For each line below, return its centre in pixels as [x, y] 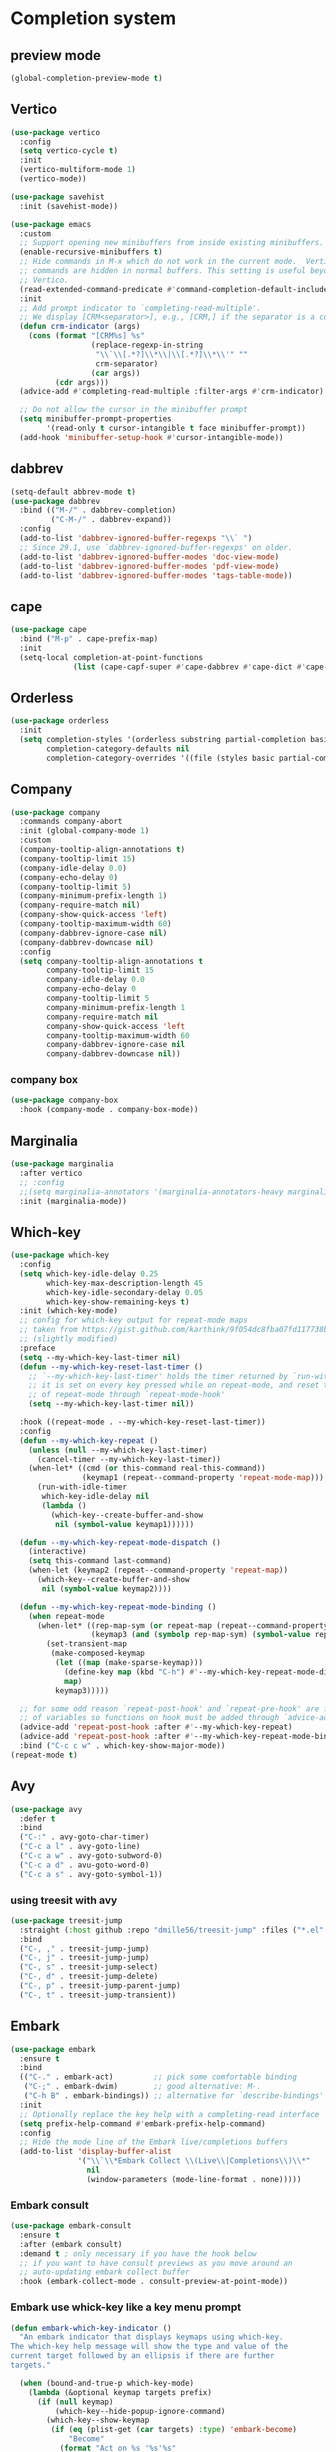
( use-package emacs [51, 224]
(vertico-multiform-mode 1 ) [78, 170]
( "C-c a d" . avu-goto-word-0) [84, 1865]
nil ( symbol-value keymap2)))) [106, 1588]
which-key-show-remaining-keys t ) [118, 1302]
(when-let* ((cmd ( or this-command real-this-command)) [147, 1468]
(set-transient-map [87, 1644]
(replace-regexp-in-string [146, 345]
